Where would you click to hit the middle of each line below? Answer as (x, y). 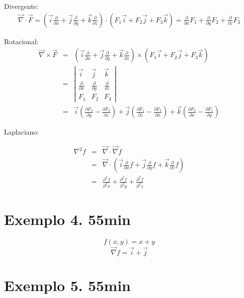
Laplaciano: (22, 132)
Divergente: (21, 6)
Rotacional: (21, 41)
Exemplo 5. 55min (67, 285)
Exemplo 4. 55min (67, 219)
